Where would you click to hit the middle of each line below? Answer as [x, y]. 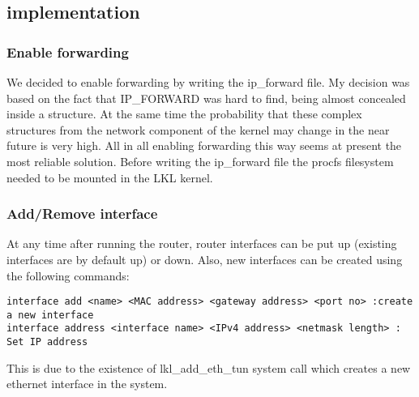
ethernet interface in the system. [87, 384]
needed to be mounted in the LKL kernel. [110, 177]
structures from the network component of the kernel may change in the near [198, 129]
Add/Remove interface [82, 213]
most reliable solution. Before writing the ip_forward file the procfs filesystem [200, 161]
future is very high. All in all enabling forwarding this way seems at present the [204, 145]
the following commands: [68, 275]
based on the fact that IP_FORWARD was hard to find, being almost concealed [206, 98]
